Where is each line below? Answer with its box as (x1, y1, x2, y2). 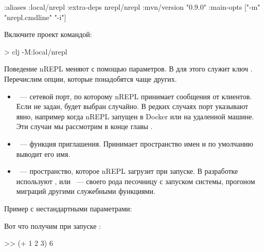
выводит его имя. (16, 148, 71, 159)
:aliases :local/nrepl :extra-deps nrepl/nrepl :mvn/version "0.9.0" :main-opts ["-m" (4, 2, 260, 12)
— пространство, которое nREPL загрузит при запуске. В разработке (20, 166, 238, 176)
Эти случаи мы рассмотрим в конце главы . (16, 121, 153, 132)
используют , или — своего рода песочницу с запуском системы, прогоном (16, 175, 255, 186)
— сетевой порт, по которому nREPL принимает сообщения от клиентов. (20, 91, 252, 101)
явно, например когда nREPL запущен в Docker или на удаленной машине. (16, 111, 254, 121)
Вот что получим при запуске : (4, 220, 101, 231)
